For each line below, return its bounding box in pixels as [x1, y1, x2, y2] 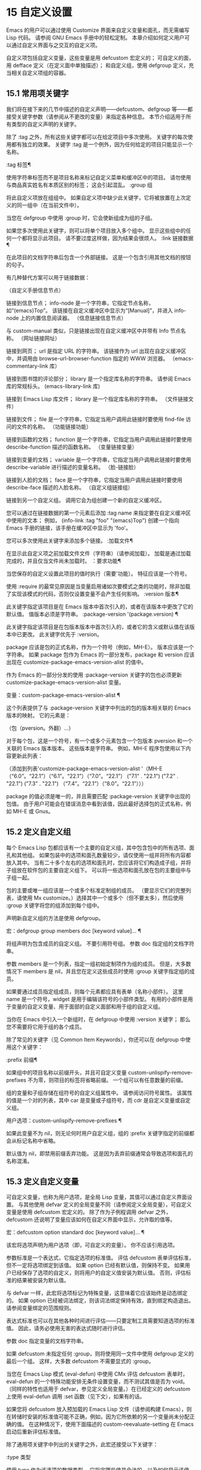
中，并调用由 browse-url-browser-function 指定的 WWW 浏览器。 [6, 354, 169, 362]
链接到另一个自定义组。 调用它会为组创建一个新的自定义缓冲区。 [6, 496, 165, 504]
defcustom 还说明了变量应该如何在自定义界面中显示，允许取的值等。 [6, 1216, 176, 1224]
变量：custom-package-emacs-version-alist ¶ [6, 691, 121, 699]
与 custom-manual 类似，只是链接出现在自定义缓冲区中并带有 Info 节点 [6, 327, 181, 334]
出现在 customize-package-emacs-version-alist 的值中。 [6, 658, 147, 666]
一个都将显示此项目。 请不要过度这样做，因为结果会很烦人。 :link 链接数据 [11, 235, 194, 242]
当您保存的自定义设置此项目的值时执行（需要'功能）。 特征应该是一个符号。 [6, 570, 190, 577]
